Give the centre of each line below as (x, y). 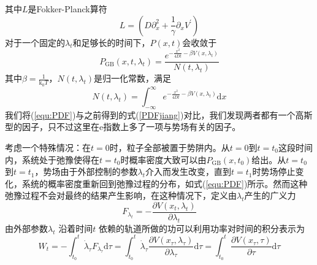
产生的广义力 (270, 195)
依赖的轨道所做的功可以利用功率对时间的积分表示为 (201, 228)
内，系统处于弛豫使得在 (52, 159)
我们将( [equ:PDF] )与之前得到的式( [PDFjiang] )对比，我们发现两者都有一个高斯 (159, 114)
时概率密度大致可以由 (163, 159)
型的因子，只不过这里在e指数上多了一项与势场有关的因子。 (123, 127)
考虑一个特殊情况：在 (48, 147)
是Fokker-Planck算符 (67, 9)
